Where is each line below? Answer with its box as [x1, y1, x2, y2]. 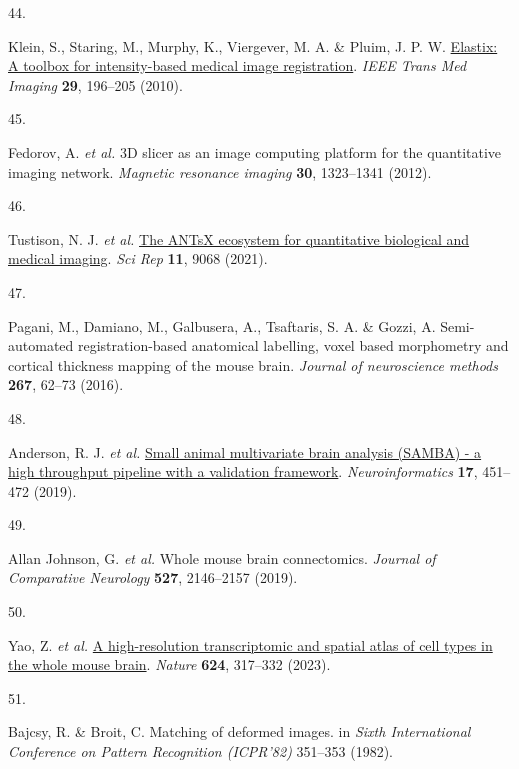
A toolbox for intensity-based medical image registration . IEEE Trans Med [8, 55, 467, 76]
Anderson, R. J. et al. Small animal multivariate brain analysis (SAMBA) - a [8, 441, 482, 462]
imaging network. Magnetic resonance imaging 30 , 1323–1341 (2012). [8, 161, 432, 182]
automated [8, 335, 74, 356]
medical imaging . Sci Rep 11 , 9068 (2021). [8, 248, 268, 269]
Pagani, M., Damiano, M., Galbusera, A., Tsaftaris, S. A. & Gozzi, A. [8, 315, 436, 336]
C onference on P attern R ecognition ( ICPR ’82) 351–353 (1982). [8, 741, 394, 762]
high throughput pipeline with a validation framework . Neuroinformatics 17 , [8, 461, 478, 482]
